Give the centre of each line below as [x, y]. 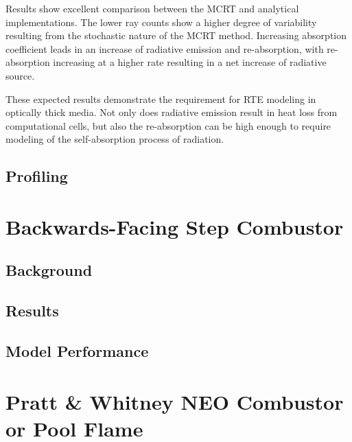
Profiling [37, 176]
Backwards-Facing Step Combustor [175, 226]
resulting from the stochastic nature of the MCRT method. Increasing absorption [176, 35]
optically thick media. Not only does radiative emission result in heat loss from [172, 112]
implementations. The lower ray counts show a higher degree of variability [161, 22]
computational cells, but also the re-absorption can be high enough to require [168, 125]
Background [49, 270]
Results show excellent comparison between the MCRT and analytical [152, 8]
